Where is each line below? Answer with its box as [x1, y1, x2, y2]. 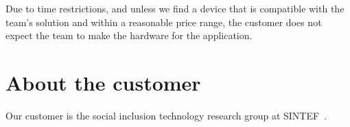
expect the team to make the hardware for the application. [5, 28, 253, 43]
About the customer [5, 68, 201, 96]
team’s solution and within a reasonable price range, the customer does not [5, 14, 322, 29]
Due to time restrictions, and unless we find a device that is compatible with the [5, 1, 345, 15]
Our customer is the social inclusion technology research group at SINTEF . [5, 108, 327, 122]
